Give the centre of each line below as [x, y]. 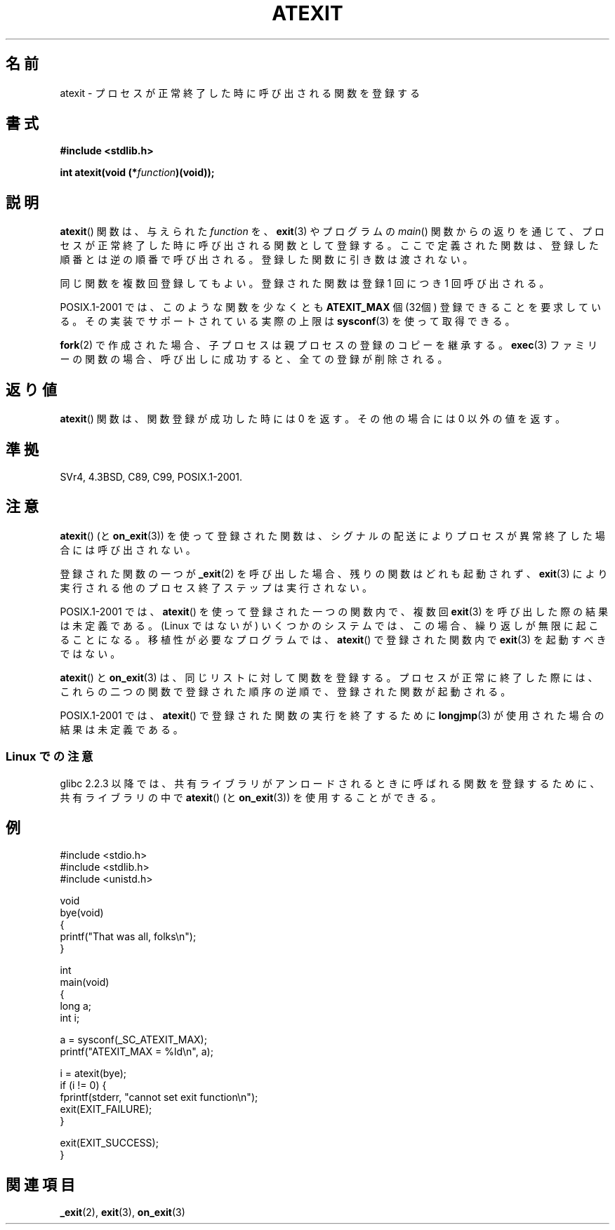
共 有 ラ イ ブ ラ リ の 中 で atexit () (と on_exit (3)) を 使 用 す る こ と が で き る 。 [251, 797]
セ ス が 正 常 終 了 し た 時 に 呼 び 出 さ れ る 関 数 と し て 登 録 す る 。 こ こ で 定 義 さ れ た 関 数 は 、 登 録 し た [329, 246]
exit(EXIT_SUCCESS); [109, 1143]
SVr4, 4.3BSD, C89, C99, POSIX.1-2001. [151, 476]
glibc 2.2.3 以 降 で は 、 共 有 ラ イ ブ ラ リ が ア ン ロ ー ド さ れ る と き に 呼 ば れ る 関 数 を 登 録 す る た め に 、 [330, 783]
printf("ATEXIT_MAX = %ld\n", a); [137, 1052]
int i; [70, 1018]
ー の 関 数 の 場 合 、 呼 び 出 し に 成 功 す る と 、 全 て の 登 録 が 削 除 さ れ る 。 [254, 359]
